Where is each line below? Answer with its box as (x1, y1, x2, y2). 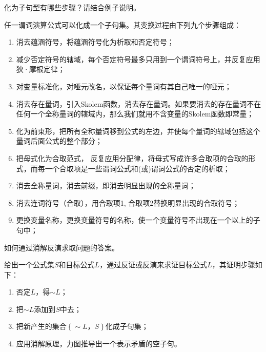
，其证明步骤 (212, 259, 255, 270)
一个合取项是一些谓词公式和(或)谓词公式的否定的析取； (45, 163, 230, 173)
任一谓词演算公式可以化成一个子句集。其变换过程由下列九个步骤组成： (4, 19, 241, 30)
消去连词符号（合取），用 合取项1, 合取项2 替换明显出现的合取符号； (16, 197, 240, 208)
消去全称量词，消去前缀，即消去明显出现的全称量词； (16, 180, 196, 191)
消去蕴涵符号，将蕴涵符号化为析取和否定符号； (16, 36, 174, 47)
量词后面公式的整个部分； (16, 135, 103, 146)
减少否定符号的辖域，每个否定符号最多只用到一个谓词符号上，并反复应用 (16, 53, 260, 64)
